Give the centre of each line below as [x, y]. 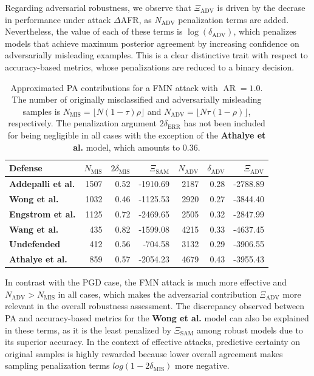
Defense [26, 168]
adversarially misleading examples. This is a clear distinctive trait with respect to [156, 55]
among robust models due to [250, 330]
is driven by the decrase [261, 7]
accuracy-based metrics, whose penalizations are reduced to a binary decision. [150, 67]
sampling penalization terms [57, 365]
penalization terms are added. [234, 19]
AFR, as [136, 19]
